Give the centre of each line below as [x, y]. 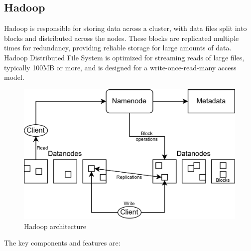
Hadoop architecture [55, 226]
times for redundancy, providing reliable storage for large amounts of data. [118, 48]
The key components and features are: [62, 243]
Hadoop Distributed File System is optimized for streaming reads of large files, [124, 57]
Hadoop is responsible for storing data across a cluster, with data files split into [125, 28]
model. [14, 77]
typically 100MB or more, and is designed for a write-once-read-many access [120, 67]
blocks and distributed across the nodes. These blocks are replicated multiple [122, 38]
